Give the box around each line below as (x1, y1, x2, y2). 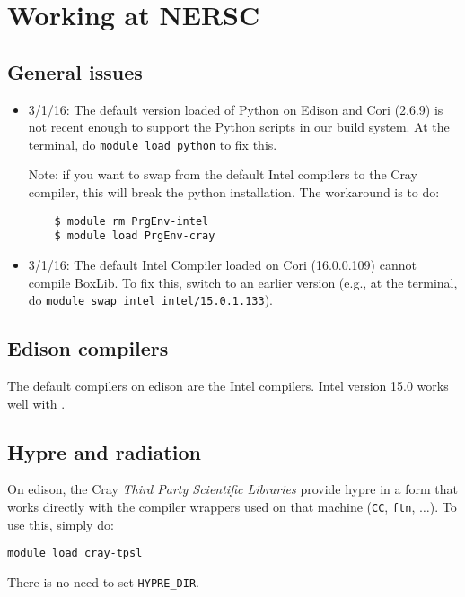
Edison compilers (7, 334, 169, 362)
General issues (7, 57, 143, 85)
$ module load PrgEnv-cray (54, 229, 215, 243)
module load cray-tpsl (7, 547, 143, 560)
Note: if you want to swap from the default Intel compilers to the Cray (28, 165, 417, 184)
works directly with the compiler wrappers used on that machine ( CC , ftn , (7, 497, 416, 515)
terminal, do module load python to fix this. (28, 134, 277, 153)
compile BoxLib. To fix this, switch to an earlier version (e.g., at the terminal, (28, 273, 458, 291)
